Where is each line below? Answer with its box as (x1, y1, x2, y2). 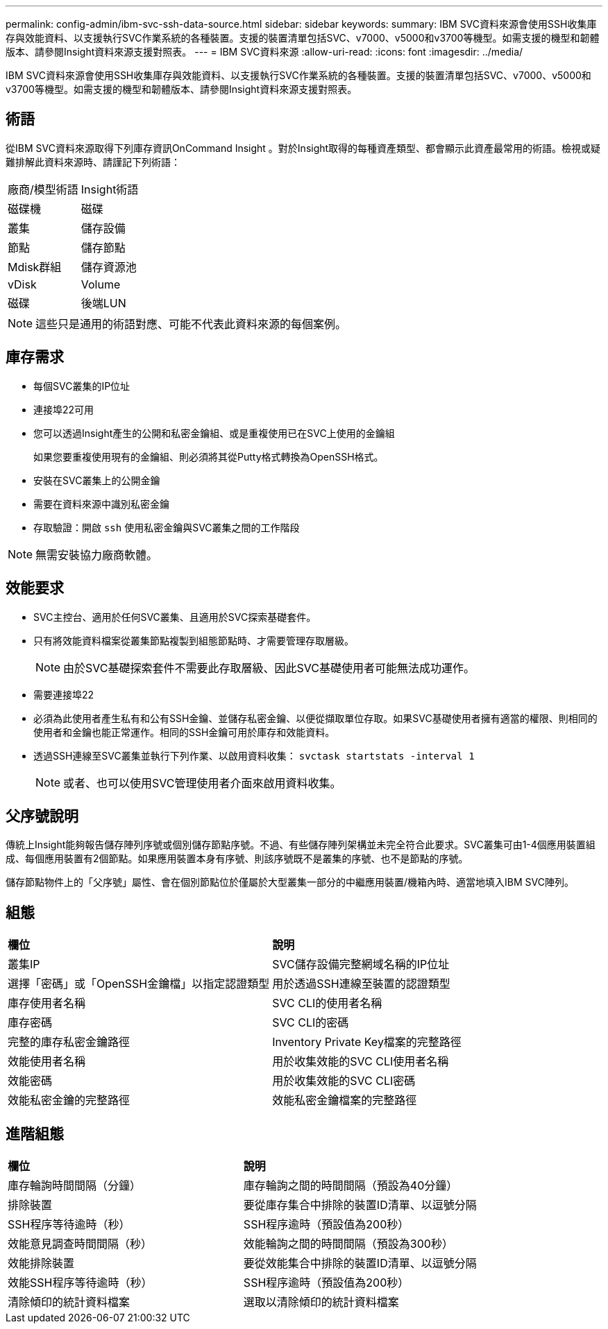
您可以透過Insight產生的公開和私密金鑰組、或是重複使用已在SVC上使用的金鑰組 (33, 427, 395, 439)
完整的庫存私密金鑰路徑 (8, 1035, 130, 1049)
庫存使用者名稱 (8, 996, 86, 1011)
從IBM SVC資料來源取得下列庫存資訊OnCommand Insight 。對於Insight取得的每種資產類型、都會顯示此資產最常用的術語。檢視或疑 (6, 142, 601, 154)
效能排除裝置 (8, 1256, 75, 1271)
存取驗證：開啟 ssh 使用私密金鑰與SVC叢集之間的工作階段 (33, 521, 300, 533)
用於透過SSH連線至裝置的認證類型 (272, 977, 450, 991)
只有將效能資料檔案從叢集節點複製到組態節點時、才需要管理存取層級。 (33, 634, 354, 646)
